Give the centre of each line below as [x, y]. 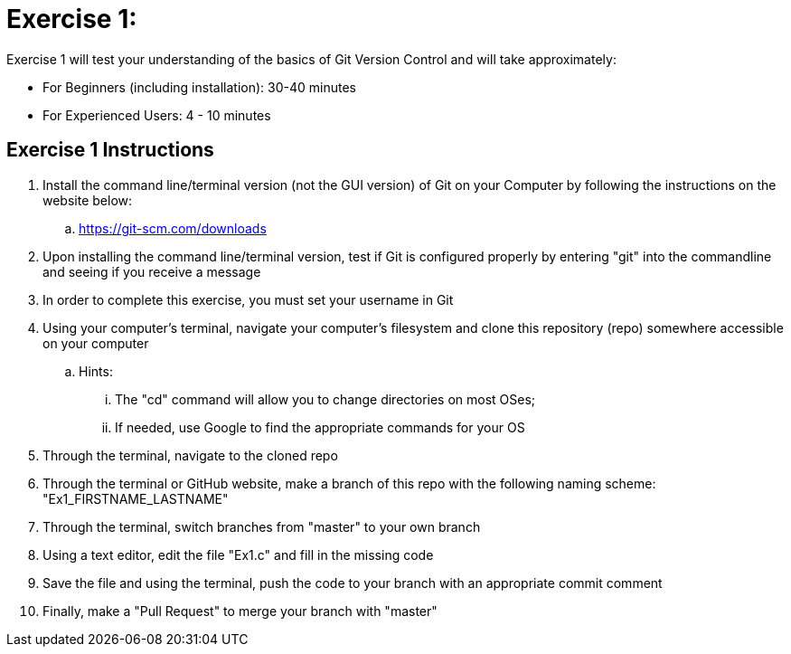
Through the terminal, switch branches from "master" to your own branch [262, 526]
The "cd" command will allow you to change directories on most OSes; [325, 399]
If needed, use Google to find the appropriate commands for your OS [320, 427]
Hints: [96, 371]
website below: [88, 200]
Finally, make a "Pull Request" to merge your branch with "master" [240, 611]
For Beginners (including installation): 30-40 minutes [199, 87]
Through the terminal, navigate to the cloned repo [190, 455]
